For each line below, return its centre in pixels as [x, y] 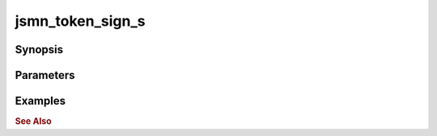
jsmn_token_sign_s [80, 21]
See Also [33, 122]
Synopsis [39, 49]
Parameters [45, 75]
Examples [40, 101]
